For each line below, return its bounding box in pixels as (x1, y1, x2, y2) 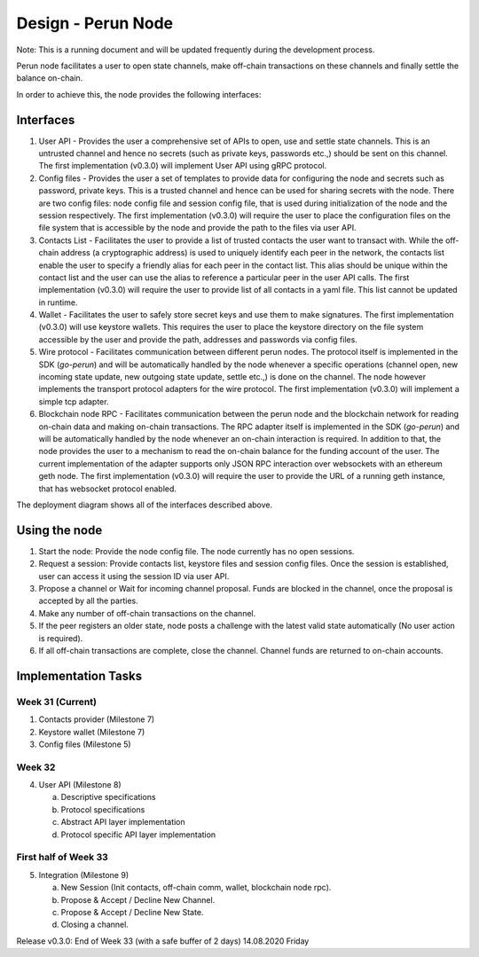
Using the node (16, 522, 103, 537)
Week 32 (16, 761, 56, 773)
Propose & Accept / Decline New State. (60, 906, 204, 917)
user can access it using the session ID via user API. (38, 570, 230, 581)
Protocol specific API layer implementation (60, 829, 216, 840)
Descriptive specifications (60, 792, 156, 803)
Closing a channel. (60, 919, 129, 930)
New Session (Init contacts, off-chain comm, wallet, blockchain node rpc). (60, 882, 332, 893)
